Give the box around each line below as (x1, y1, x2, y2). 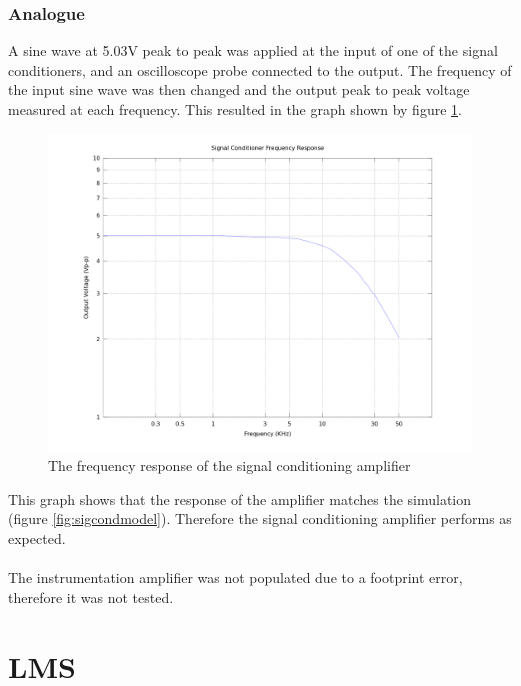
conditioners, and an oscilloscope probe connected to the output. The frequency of (8, 59, 512, 80)
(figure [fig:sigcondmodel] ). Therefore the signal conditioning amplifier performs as (8, 508, 512, 529)
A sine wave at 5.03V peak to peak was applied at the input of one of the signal (8, 40, 498, 61)
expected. (8, 527, 66, 548)
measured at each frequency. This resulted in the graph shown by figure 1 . (8, 99, 462, 119)
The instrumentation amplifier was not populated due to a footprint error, (8, 567, 463, 588)
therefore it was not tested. (8, 586, 174, 607)
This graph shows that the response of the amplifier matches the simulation (8, 488, 472, 509)
